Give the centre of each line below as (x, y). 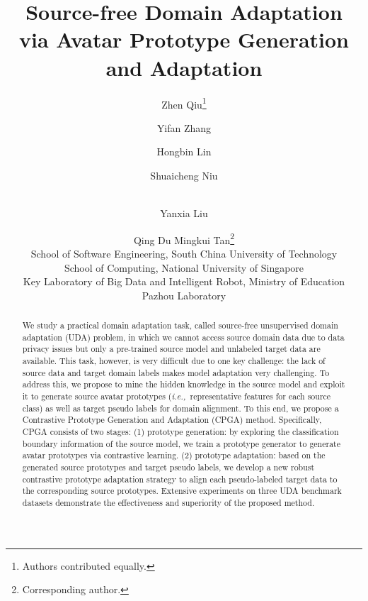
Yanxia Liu (184, 213)
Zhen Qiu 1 (184, 103)
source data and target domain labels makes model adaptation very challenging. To (176, 372)
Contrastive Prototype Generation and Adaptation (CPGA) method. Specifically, (172, 420)
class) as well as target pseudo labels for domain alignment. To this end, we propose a (180, 408)
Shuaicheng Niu (184, 175)
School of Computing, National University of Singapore (184, 267)
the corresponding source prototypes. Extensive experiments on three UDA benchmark (182, 491)
